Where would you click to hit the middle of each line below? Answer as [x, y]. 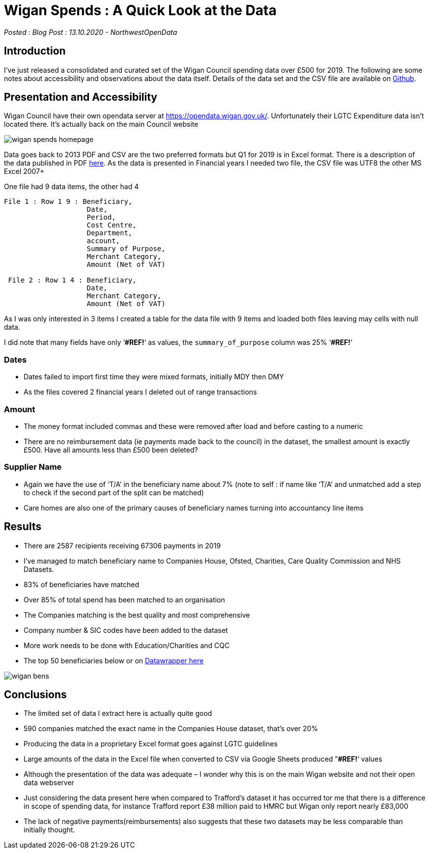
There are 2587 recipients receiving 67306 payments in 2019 [122, 545]
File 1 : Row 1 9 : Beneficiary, [68, 202]
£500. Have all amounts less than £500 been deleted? [111, 450]
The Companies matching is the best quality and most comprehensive [137, 615]
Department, [110, 233]
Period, [101, 217]
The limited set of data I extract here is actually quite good [118, 713]
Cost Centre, [112, 225]
